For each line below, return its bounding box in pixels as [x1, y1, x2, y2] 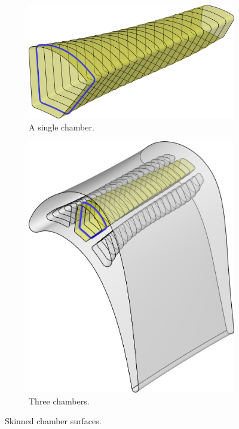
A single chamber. [29, 120, 94, 133]
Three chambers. [29, 394, 90, 407]
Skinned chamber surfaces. [5, 415, 102, 427]
